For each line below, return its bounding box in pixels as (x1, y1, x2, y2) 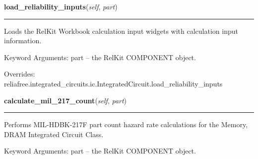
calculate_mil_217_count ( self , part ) (4, 95, 127, 105)
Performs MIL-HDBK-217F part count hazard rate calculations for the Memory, (4, 119, 248, 130)
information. (4, 35, 42, 46)
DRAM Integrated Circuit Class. (4, 129, 104, 139)
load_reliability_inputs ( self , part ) (4, 1, 118, 11)
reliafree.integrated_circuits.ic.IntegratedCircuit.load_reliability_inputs (4, 78, 223, 88)
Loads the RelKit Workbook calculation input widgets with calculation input (4, 25, 238, 36)
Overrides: (4, 69, 35, 79)
